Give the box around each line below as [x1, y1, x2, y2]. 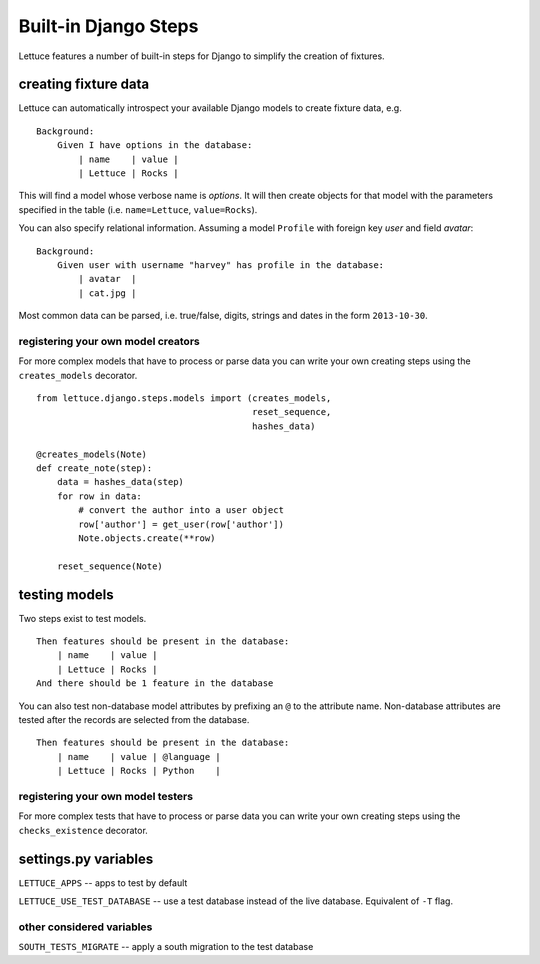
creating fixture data [18, 76, 150, 93]
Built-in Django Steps [18, 15, 199, 37]
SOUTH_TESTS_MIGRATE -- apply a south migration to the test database [18, 941, 314, 953]
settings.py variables [18, 850, 154, 867]
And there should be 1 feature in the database [36, 678, 274, 689]
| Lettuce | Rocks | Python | [56, 765, 222, 777]
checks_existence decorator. [18, 824, 149, 836]
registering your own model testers [18, 789, 194, 803]
